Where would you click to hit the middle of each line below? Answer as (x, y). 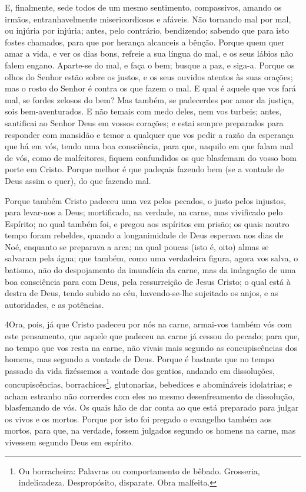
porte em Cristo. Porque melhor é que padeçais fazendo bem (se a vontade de (144, 169)
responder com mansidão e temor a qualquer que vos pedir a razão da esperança (149, 134)
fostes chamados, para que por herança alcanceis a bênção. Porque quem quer (145, 42)
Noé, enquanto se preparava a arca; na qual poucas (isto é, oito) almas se (137, 246)
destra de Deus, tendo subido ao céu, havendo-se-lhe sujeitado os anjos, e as (142, 293)
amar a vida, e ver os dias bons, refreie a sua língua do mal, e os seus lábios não (149, 53)
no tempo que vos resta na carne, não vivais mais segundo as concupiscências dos (151, 347)
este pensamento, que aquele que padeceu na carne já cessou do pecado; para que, (152, 336)
